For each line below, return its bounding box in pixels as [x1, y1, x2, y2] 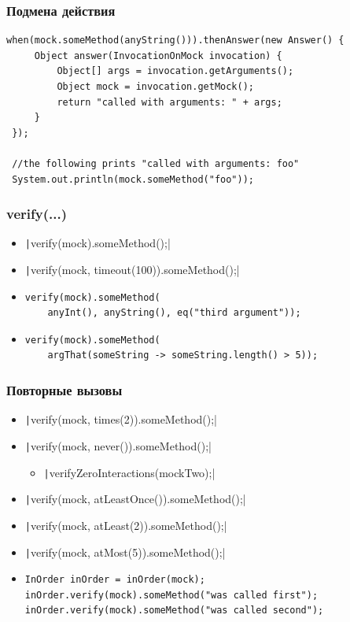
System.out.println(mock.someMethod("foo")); [12, 173, 254, 185]
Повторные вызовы [6, 379, 123, 399]
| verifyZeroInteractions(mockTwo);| [43, 464, 216, 480]
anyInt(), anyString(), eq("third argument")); [47, 307, 301, 319]
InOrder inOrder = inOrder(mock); [24, 574, 205, 586]
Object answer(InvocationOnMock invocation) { [34, 50, 282, 61]
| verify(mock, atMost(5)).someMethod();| [24, 543, 226, 560]
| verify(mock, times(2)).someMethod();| [24, 411, 218, 428]
